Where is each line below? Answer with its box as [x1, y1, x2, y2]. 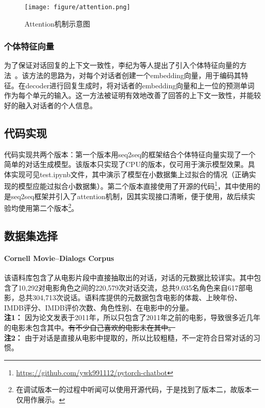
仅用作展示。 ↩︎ [16, 394, 65, 405]
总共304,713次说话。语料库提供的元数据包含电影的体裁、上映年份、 [18, 292, 242, 303]
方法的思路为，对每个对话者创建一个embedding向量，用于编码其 [29, 70, 242, 81]
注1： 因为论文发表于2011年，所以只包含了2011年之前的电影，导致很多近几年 [4, 312, 260, 323]
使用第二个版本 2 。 [18, 201, 78, 213]
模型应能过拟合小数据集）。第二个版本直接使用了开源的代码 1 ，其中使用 [18, 179, 253, 191]
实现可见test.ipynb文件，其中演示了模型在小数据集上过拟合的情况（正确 [11, 169, 249, 179]
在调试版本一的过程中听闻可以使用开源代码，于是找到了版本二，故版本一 [16, 384, 259, 395]
